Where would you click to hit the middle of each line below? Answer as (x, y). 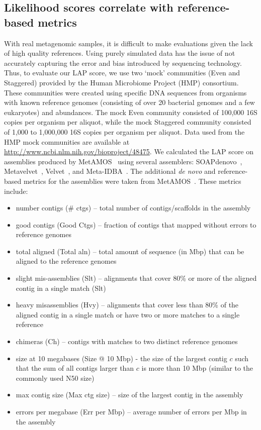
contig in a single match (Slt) (61, 288)
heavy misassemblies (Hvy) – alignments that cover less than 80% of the (127, 305)
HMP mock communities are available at (67, 141)
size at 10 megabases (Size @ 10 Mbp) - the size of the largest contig (121, 358)
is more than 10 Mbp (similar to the (197, 368)
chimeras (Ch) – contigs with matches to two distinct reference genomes (127, 341)
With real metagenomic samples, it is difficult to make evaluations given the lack (128, 43)
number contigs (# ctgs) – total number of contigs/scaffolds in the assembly (133, 208)
